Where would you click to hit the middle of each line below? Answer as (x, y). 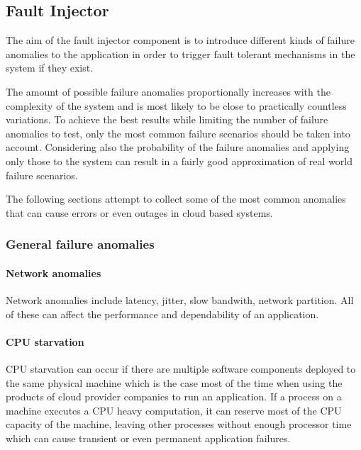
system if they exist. (50, 68)
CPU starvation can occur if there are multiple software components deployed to (181, 368)
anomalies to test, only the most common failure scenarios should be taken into (178, 133)
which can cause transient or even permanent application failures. (148, 438)
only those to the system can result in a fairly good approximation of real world (179, 161)
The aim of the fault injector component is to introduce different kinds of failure (180, 40)
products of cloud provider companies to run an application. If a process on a (174, 396)
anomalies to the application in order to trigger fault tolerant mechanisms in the (180, 54)
